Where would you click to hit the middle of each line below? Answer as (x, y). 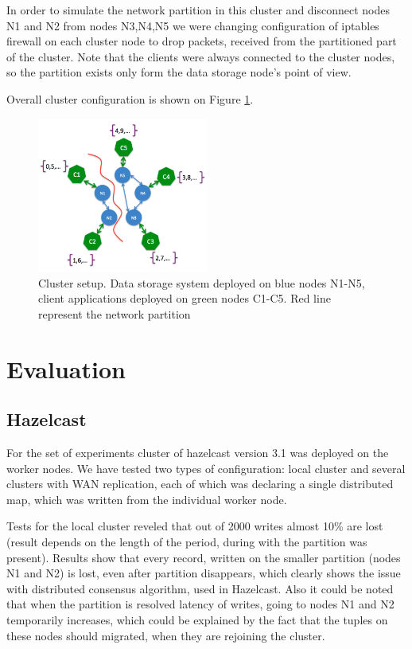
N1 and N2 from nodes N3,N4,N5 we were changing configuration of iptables (193, 25)
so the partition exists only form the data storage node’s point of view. (179, 72)
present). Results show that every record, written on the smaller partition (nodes (204, 557)
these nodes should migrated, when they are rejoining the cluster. (166, 635)
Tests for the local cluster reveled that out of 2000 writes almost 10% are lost (195, 526)
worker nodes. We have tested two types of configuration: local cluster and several (206, 468)
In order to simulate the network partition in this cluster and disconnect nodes (198, 10)
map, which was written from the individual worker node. (147, 499)
